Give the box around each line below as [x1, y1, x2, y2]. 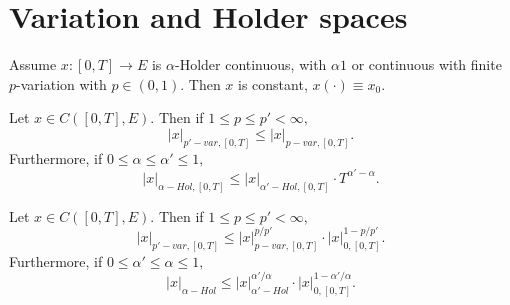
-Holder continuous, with [174, 54, 327, 75]
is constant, [238, 73, 308, 94]
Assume [9, 54, 57, 75]
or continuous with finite [351, 54, 502, 75]
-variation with [16, 73, 107, 94]
